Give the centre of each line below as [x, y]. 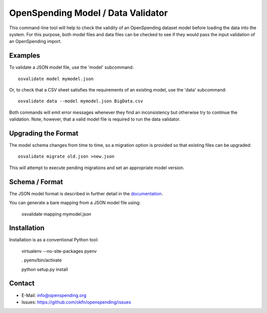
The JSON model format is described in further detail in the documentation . [86, 193]
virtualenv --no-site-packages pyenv [59, 251]
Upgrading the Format [44, 133]
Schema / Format [36, 182]
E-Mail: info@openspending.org [54, 295]
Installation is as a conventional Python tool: [54, 240]
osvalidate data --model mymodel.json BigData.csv [81, 101]
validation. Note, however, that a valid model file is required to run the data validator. [95, 119]
